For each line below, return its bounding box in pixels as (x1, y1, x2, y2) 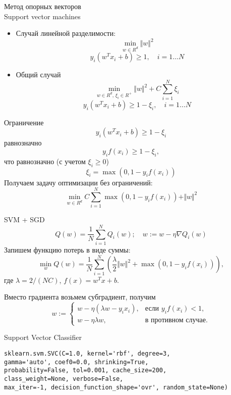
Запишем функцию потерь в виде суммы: (4, 244, 131, 255)
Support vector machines (4, 11, 81, 21)
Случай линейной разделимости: (16, 28, 116, 38)
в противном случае (145, 317, 206, 324)
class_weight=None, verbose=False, (4, 375, 124, 383)
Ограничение (4, 117, 44, 127)
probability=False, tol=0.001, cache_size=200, (4, 367, 167, 374)
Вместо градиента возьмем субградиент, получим (4, 291, 156, 302)
